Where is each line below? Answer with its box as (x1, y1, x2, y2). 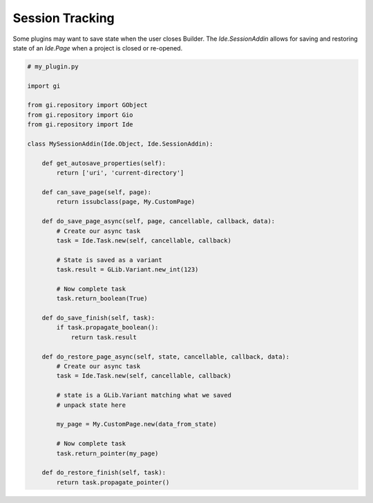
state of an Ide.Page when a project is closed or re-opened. (12, 44, 183, 52)
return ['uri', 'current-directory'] (56, 169, 184, 177)
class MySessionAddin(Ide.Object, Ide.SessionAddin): (27, 140, 213, 148)
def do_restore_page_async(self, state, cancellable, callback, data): (41, 352, 290, 361)
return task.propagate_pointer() (56, 478, 170, 486)
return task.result (70, 333, 137, 341)
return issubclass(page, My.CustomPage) (56, 198, 195, 206)
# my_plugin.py (27, 62, 79, 70)
